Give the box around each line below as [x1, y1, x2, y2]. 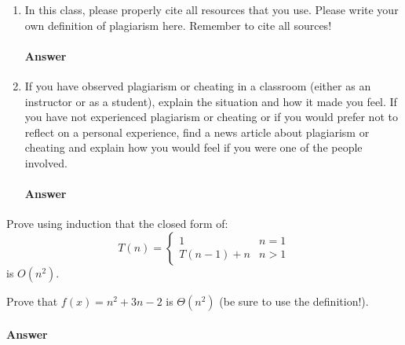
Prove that [6, 292, 58, 309]
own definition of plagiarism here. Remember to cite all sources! [24, 17, 332, 33]
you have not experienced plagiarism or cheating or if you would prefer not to [24, 108, 398, 125]
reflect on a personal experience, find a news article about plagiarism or [24, 123, 370, 140]
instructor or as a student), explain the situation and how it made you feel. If [24, 93, 397, 109]
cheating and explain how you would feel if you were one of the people [24, 139, 363, 156]
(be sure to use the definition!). [219, 292, 369, 309]
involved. [24, 154, 67, 171]
